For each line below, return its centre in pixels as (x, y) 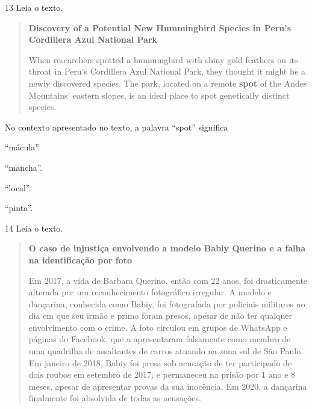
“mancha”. (24, 167)
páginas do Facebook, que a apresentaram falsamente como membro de (160, 339)
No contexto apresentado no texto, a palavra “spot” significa (117, 127)
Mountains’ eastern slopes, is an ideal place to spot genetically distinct (159, 95)
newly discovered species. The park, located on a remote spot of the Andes (168, 83)
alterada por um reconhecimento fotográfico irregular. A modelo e (150, 292)
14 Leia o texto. (34, 228)
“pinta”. (19, 208)
